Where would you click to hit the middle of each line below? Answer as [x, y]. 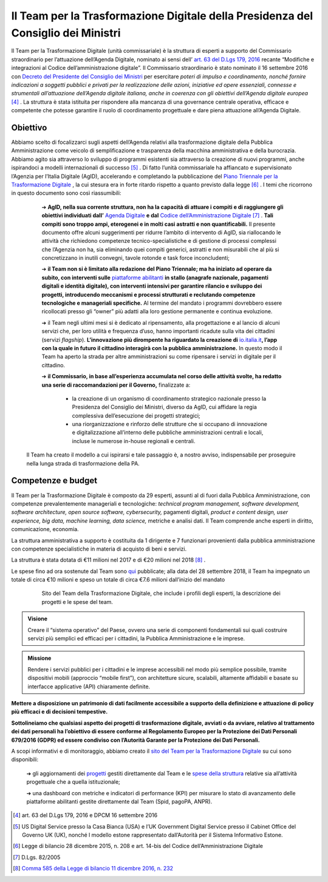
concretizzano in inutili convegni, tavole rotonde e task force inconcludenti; [136, 258]
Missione [39, 658]
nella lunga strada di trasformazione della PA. [83, 463]
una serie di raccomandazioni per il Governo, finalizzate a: [116, 385]
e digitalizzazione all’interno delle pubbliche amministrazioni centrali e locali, [168, 433]
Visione [38, 619]
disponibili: [25, 759]
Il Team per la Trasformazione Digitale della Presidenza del [162, 16]
